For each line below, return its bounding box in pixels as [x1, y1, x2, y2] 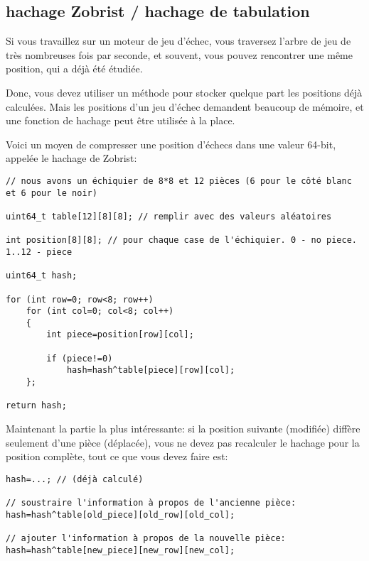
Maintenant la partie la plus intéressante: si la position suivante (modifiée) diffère [6, 421, 360, 436]
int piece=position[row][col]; [46, 329, 194, 340]
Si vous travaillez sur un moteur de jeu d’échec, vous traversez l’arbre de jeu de [6, 33, 351, 48]
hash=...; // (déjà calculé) [6, 474, 144, 484]
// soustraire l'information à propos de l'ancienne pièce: [6, 498, 296, 508]
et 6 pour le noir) [6, 187, 97, 198]
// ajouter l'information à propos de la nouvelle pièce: [6, 533, 286, 544]
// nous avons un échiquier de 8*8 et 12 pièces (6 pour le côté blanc [6, 175, 352, 186]
